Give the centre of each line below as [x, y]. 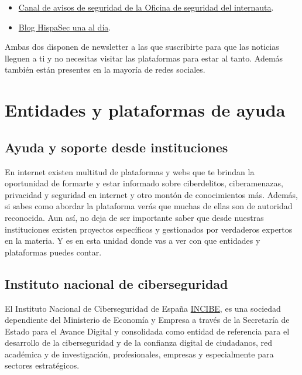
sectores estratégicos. [42, 365]
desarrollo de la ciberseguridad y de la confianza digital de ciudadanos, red [139, 342]
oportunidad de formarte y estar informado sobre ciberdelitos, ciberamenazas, [144, 183]
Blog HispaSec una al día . [65, 27]
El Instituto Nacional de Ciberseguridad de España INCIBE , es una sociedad [143, 308]
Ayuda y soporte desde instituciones [116, 147]
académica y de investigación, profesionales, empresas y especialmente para [139, 354]
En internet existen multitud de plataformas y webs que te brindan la [130, 171]
